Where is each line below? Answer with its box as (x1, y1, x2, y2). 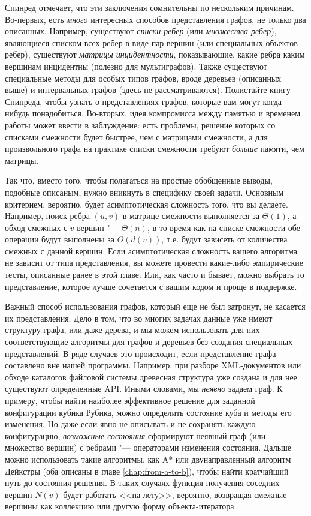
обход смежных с (5, 221, 68, 233)
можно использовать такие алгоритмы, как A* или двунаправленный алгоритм (5, 452, 291, 465)
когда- (262, 95, 285, 107)
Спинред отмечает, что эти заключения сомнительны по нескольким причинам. (5, 1, 294, 13)
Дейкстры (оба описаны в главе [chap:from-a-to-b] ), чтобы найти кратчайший (5, 464, 289, 477)
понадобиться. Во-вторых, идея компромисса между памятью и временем (32, 107, 301, 119)
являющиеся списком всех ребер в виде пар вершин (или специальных (5, 36, 263, 49)
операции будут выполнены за (5, 233, 114, 245)
